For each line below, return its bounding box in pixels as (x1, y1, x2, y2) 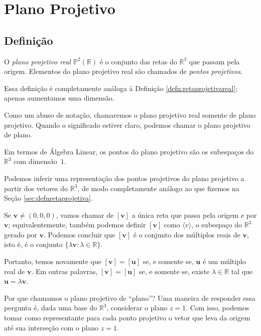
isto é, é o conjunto (4, 239, 63, 249)
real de (4, 266, 25, 276)
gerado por (4, 229, 37, 239)
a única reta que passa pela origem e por (132, 209, 257, 220)
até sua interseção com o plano (4, 322, 98, 332)
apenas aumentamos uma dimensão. (4, 93, 114, 103)
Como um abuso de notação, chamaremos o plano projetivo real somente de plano (4, 109, 256, 120)
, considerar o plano (106, 302, 168, 313)
